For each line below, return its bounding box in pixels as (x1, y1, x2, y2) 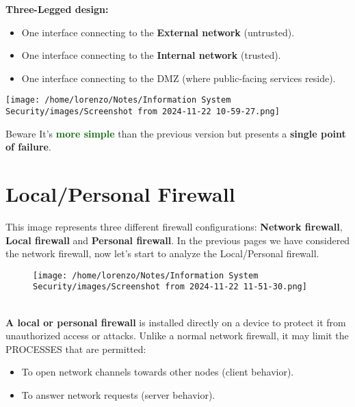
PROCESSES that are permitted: (5, 341, 146, 356)
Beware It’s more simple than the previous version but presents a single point (5, 126, 346, 140)
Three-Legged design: (5, 2, 109, 16)
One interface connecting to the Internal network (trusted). (21, 48, 281, 62)
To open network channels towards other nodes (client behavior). (21, 365, 294, 379)
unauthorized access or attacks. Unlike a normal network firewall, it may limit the (5, 328, 349, 343)
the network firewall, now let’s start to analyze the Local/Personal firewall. (5, 246, 319, 261)
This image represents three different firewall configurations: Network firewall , (5, 220, 343, 233)
